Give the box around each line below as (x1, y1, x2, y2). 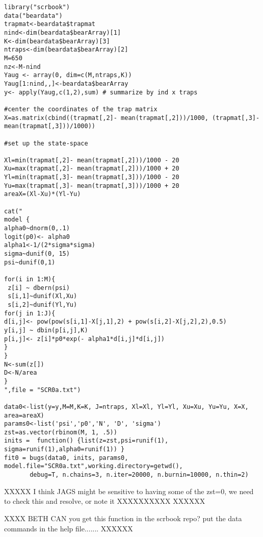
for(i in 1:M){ (4, 276, 56, 283)
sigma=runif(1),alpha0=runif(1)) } (4, 446, 125, 453)
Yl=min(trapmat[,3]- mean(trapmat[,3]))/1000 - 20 (4, 174, 179, 181)
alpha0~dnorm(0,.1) (4, 225, 70, 232)
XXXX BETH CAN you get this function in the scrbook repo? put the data (4, 512, 242, 523)
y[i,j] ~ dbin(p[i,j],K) (4, 326, 88, 334)
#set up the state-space (4, 139, 88, 147)
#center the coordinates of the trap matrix (4, 105, 157, 113)
